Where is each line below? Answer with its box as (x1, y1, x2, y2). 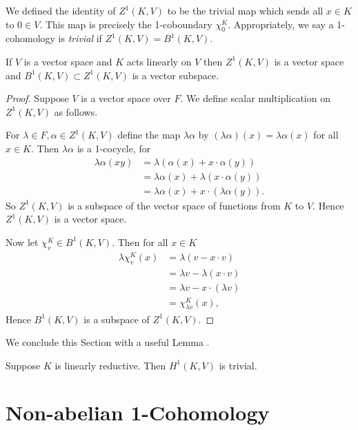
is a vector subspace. (132, 68, 219, 82)
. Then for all (112, 234, 168, 249)
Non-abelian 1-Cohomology (6, 398, 270, 427)
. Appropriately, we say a (228, 17, 334, 31)
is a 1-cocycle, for (77, 141, 151, 155)
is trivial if (58, 31, 102, 45)
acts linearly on (126, 54, 192, 68)
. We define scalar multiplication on (180, 91, 330, 105)
